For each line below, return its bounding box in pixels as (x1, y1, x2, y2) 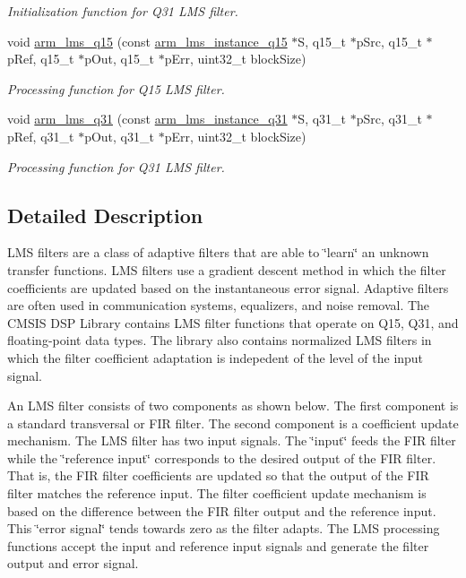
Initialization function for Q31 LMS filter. (7, 2, 238, 20)
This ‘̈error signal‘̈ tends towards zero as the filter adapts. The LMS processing (7, 519, 440, 538)
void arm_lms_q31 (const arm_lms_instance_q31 (7, 109, 288, 128)
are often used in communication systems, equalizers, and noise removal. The (7, 296, 430, 315)
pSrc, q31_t (356, 109, 422, 128)
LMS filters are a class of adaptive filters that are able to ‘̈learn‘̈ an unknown (7, 243, 429, 262)
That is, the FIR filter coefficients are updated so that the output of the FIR (7, 466, 429, 485)
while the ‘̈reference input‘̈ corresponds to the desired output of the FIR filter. (7, 448, 436, 467)
